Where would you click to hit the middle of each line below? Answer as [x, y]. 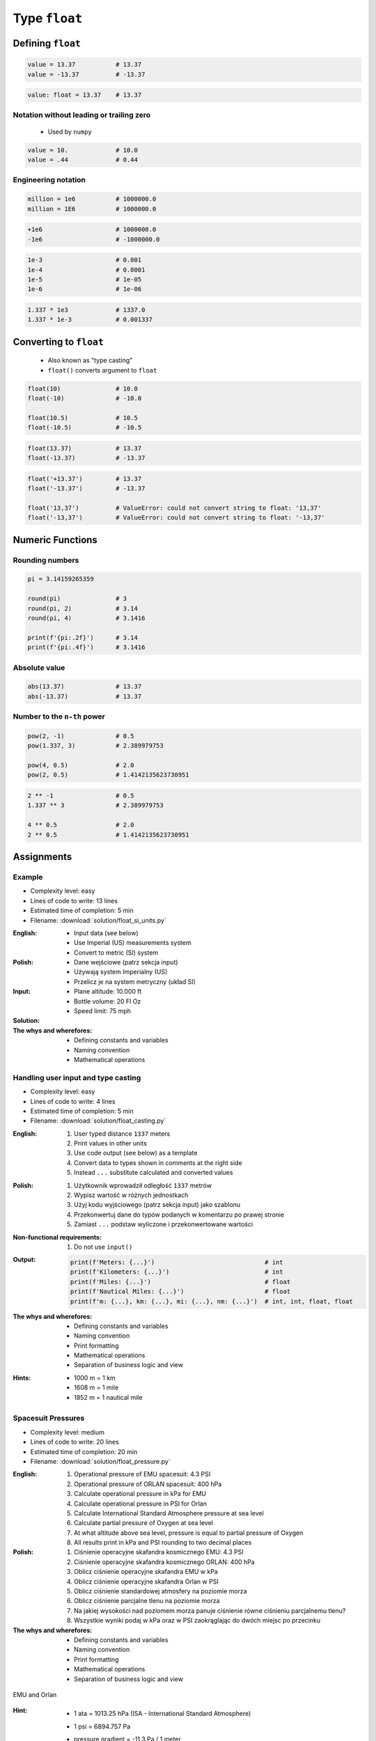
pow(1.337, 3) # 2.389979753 [95, 746]
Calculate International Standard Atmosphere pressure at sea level [169, 1513]
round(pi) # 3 [77, 599]
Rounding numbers [46, 560]
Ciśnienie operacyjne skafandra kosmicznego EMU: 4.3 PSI [159, 1552]
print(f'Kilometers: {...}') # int [177, 1272]
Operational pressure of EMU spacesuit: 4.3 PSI [142, 1474]
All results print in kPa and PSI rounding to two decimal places [163, 1543]
